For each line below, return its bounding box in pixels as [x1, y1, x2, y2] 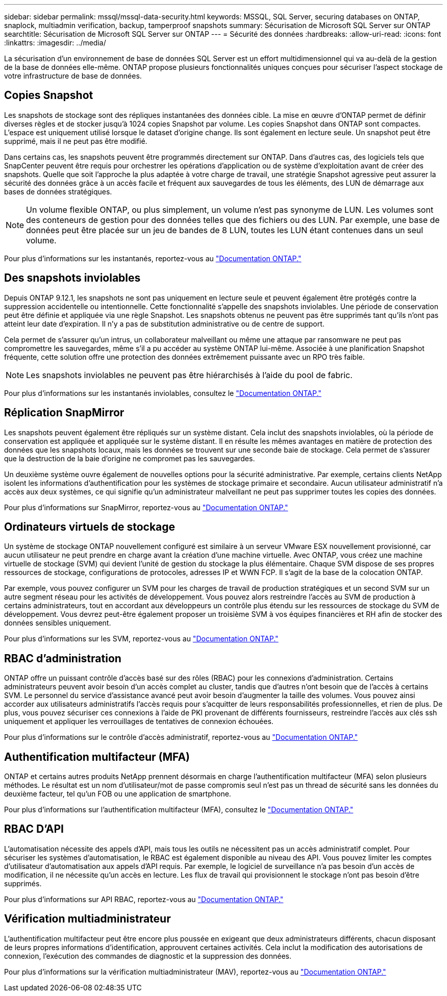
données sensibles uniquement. [4, 618, 111, 628]
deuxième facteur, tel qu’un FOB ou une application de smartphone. [4, 789, 231, 799]
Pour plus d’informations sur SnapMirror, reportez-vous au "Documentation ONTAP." [4, 503, 288, 512]
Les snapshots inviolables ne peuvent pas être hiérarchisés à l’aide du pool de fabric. [26, 369, 353, 380]
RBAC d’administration [4, 652, 121, 665]
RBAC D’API [4, 823, 64, 836]
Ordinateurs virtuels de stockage [4, 520, 176, 533]
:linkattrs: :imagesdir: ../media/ [4, 38, 106, 47]
